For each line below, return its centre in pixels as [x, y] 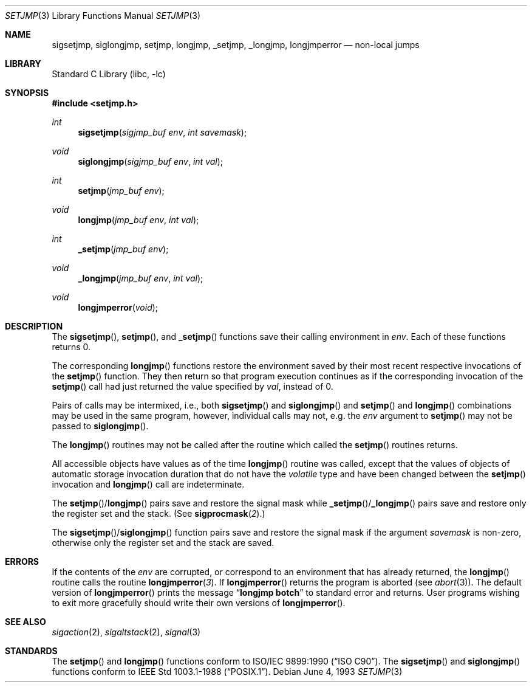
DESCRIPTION [34, 326]
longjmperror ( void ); [118, 307]
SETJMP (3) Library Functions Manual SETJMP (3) [103, 16]
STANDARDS [31, 651]
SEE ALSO [26, 622]
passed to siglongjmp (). [100, 426]
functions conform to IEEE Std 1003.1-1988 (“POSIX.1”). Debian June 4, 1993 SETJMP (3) [227, 671]
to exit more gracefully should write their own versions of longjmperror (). [199, 603]
